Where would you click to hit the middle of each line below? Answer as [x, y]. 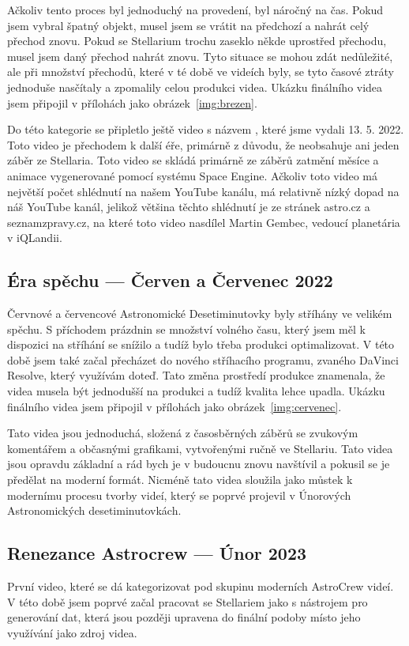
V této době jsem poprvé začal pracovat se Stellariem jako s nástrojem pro [188, 601]
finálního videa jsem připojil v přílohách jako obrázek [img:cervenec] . [174, 406]
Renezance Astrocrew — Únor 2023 [157, 553]
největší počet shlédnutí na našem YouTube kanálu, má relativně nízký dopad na [203, 191]
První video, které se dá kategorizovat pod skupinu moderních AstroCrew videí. [201, 586]
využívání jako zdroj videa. [72, 632]
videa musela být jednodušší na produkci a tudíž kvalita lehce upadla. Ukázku [196, 391]
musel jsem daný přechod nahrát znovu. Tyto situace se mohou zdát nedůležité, [200, 56]
